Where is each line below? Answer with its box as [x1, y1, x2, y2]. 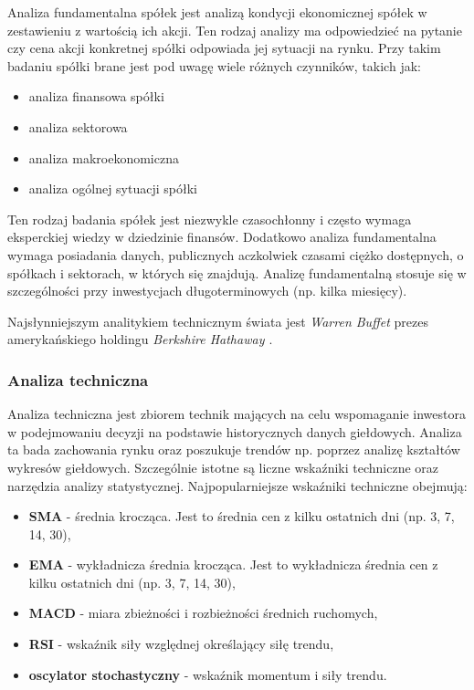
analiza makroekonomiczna [28, 148, 179, 167]
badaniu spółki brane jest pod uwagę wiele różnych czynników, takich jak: [7, 56, 421, 75]
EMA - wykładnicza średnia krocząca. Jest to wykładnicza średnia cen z [28, 555, 438, 574]
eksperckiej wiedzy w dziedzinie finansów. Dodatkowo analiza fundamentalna [7, 227, 437, 246]
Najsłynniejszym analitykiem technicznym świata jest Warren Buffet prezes [7, 311, 428, 330]
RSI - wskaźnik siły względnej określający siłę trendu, [28, 634, 334, 653]
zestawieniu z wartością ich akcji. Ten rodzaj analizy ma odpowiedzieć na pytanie [7, 20, 462, 39]
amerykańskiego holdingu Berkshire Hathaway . [7, 329, 273, 349]
